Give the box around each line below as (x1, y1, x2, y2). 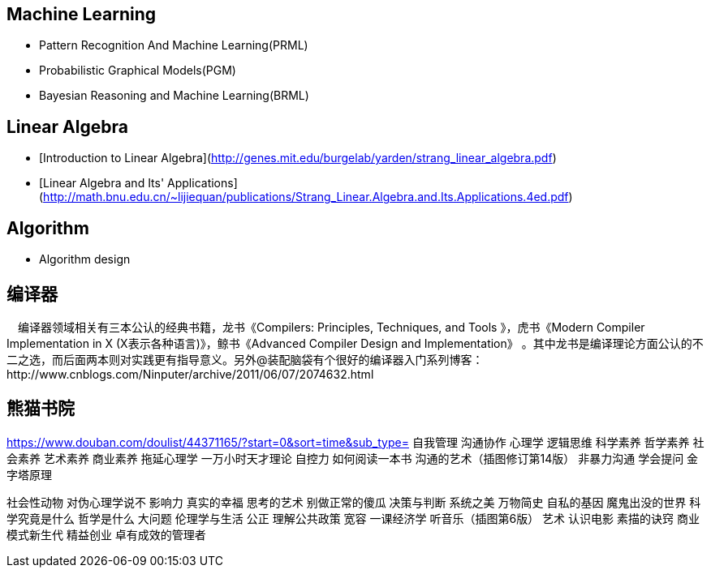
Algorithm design (39, 252, 131, 267)
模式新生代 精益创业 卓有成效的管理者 (6, 527, 206, 542)
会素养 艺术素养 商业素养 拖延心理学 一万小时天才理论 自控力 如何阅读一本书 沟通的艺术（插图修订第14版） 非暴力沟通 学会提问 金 (6, 451, 699, 465)
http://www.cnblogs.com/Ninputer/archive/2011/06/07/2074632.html (6, 366, 374, 381)
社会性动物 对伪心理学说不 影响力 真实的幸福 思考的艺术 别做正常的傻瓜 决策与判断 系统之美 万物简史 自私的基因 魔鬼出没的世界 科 (6, 495, 701, 509)
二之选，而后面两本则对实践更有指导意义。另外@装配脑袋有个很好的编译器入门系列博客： (6, 352, 484, 366)
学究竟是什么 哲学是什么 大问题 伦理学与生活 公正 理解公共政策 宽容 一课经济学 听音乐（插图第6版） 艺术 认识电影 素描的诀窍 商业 (6, 511, 700, 525)
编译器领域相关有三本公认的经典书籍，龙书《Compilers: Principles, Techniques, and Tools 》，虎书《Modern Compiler (17, 319, 645, 334)
